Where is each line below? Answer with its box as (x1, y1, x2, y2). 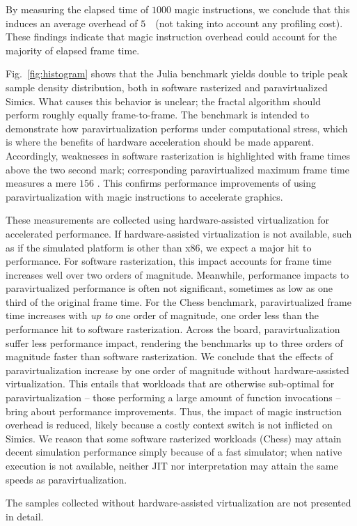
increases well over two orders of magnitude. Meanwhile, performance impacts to (6, 267, 349, 281)
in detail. (6, 509, 44, 523)
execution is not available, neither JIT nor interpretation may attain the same (6, 458, 338, 472)
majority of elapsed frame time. (6, 42, 140, 57)
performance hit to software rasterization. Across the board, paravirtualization (6, 322, 340, 337)
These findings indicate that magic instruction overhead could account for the (6, 29, 337, 44)
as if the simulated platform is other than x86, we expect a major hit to (6, 240, 312, 254)
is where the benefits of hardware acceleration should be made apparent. (6, 134, 315, 149)
